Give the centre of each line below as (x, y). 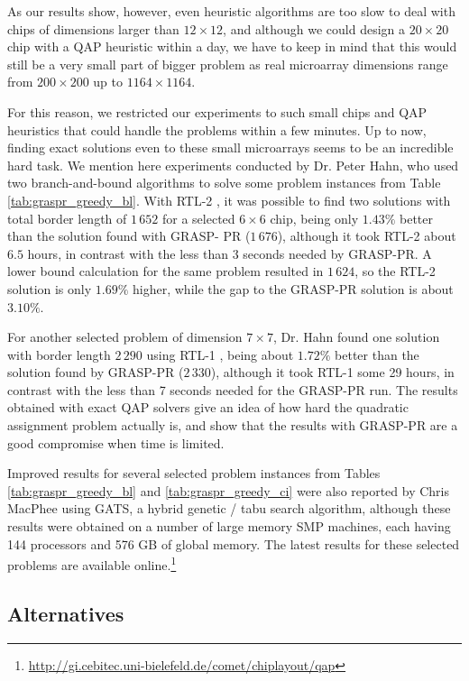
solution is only (50, 288)
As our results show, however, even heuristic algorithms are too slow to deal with (231, 11)
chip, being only (314, 218)
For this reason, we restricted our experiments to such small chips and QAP (217, 111)
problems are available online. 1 (92, 563)
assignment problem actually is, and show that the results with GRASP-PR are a (233, 425)
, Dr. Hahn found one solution (356, 337)
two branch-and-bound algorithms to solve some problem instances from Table (224, 183)
